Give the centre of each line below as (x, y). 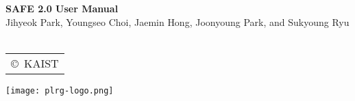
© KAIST (35, 63)
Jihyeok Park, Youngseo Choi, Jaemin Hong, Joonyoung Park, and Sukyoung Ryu (177, 21)
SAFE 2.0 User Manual (62, 8)
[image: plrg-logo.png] (60, 90)
